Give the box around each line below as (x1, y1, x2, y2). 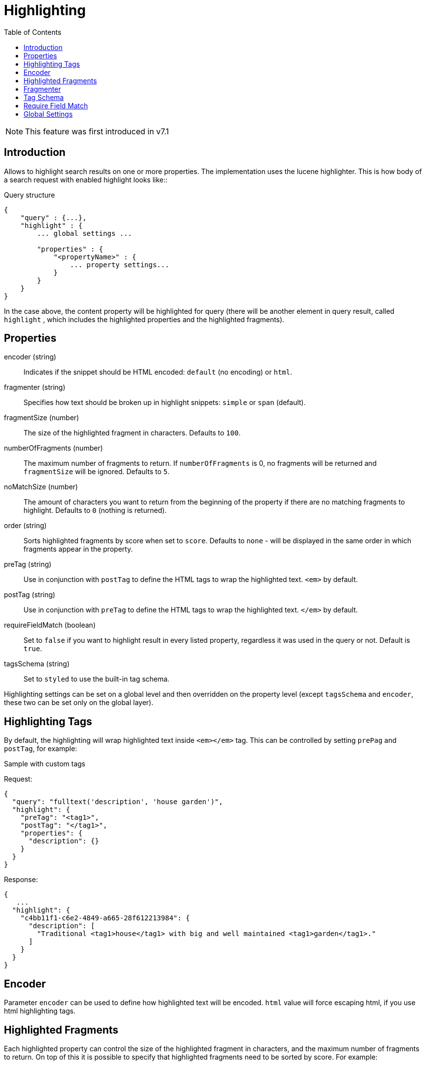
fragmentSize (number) (4, 413, 79, 422)
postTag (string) (4, 590, 55, 599)
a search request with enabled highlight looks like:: (4, 175, 168, 184)
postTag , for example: (4, 744, 77, 753)
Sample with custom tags (4, 760, 86, 768)
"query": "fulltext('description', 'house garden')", (12, 798, 223, 806)
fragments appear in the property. (24, 545, 133, 554)
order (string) (4, 521, 47, 530)
